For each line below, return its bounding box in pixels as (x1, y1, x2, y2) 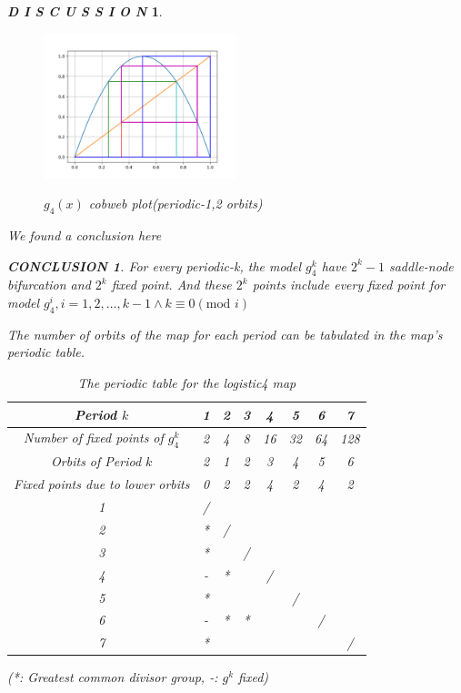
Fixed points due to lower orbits (14, 474, 190, 494)
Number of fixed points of (24, 428, 164, 447)
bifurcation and (7, 275, 91, 294)
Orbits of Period (51, 452, 142, 471)
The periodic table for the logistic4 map (77, 372, 296, 392)
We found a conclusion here (7, 225, 162, 244)
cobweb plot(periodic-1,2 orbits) (88, 194, 263, 213)
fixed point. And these (111, 275, 232, 294)
